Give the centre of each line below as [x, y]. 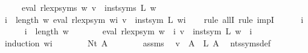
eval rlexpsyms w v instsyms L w [89, 7]
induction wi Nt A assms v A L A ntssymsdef [138, 42]
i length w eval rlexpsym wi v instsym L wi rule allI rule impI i [154, 19]
